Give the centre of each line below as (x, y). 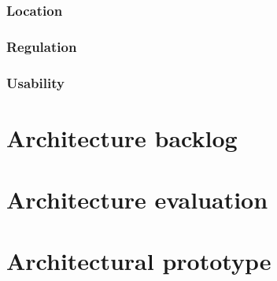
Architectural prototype (139, 261)
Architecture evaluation (137, 200)
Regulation (42, 46)
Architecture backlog (122, 137)
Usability (35, 82)
